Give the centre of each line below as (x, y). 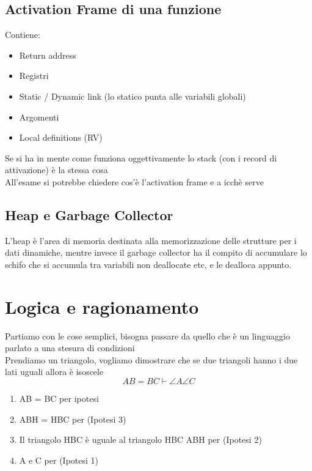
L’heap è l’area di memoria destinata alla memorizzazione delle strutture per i (151, 240)
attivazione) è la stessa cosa (56, 170)
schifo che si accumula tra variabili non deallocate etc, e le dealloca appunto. (148, 264)
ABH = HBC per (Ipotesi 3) (73, 419)
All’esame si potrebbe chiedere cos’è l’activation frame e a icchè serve (134, 181)
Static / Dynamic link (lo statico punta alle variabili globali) (132, 96)
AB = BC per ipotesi (59, 399)
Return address (48, 55)
